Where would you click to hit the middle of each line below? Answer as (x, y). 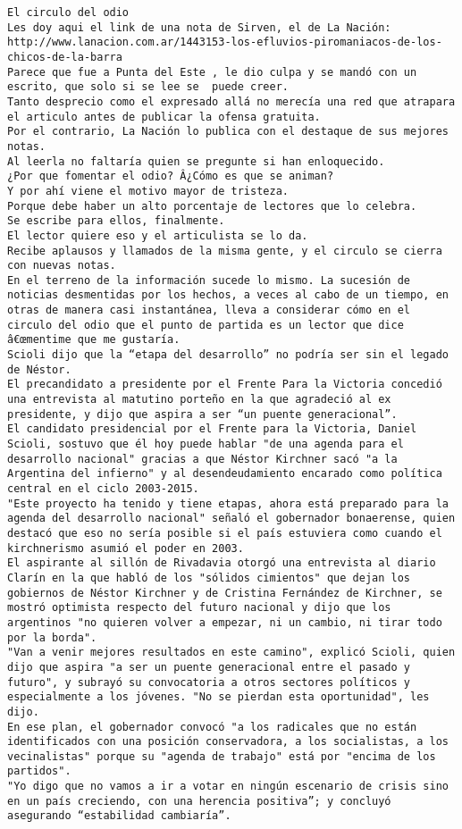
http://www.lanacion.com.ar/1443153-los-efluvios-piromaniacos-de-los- (225, 42)
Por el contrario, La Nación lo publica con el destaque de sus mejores (228, 132)
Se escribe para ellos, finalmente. (116, 221)
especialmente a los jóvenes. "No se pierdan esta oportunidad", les (218, 697)
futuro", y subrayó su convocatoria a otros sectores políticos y (209, 682)
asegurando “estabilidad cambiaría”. (119, 816)
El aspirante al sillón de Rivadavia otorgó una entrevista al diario (222, 563)
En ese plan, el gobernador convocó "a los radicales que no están (212, 727)
